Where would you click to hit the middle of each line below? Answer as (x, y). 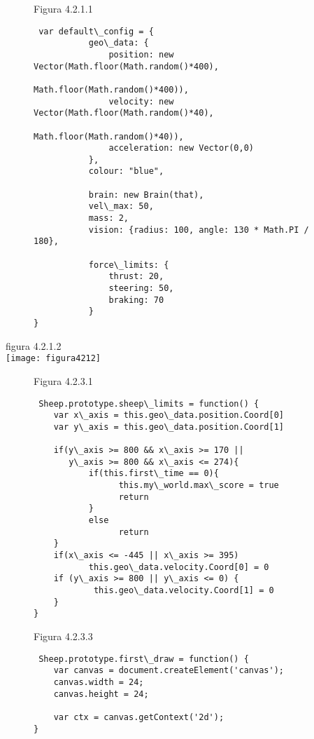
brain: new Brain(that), (146, 195)
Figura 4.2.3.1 (63, 380)
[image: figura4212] (53, 359)
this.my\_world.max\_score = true (199, 486)
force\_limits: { (129, 265)
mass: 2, (109, 218)
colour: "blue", (126, 171)
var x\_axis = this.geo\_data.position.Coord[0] (169, 415)
